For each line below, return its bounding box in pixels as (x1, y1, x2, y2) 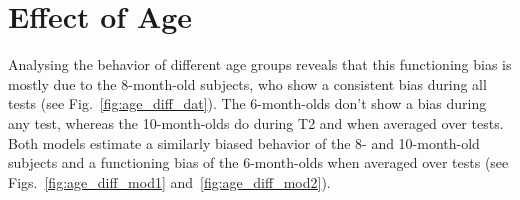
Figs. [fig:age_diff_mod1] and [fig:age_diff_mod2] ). (8, 171, 331, 192)
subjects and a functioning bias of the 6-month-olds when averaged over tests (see (8, 152, 509, 173)
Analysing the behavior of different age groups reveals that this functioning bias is (8, 54, 512, 75)
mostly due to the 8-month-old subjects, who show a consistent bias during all (8, 73, 487, 94)
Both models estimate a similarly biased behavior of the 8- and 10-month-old (8, 132, 480, 153)
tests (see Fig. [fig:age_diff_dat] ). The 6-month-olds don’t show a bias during (8, 93, 487, 114)
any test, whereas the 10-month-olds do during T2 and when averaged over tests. (8, 112, 504, 133)
